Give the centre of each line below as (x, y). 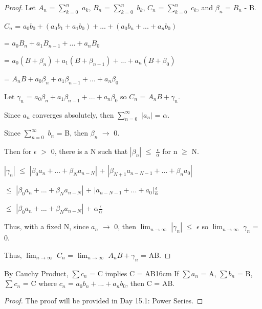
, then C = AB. (150, 283)
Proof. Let (20, 7)
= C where (40, 283)
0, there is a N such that (89, 151)
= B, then (72, 133)
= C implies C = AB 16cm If (134, 273)
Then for (18, 151)
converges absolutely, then (73, 114)
